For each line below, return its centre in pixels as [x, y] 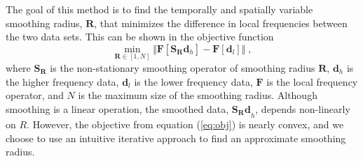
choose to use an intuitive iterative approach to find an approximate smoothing [176, 138]
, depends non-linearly [303, 108]
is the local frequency [312, 81]
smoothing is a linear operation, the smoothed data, [117, 108]
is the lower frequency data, [193, 81]
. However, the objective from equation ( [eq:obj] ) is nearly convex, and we [185, 124]
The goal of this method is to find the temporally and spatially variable [159, 9]
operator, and [35, 95]
